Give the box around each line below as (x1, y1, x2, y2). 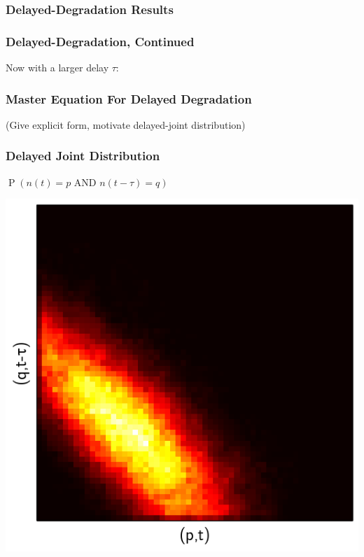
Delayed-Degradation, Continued (6, 32, 195, 50)
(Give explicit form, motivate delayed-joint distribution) (6, 117, 246, 132)
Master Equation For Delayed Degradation (6, 90, 252, 107)
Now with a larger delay (6, 60, 109, 75)
